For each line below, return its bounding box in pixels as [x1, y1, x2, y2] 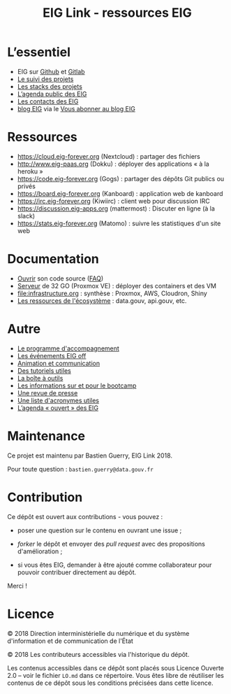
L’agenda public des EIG [17, 90, 87, 98]
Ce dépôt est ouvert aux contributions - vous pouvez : [7, 512, 163, 520]
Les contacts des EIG [17, 97, 79, 106]
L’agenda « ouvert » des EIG [17, 404, 99, 412]
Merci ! [7, 581, 28, 590]
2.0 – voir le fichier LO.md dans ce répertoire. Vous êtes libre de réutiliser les [7, 671, 225, 679]
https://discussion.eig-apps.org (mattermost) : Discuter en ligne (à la [17, 204, 215, 213]
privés [17, 182, 36, 190]
